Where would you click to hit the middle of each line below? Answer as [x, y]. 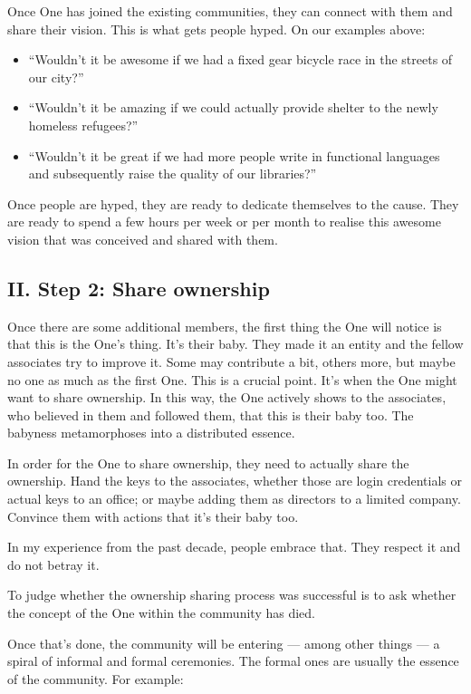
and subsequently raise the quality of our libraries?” [173, 173]
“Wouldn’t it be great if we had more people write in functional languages [234, 155]
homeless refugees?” [83, 125]
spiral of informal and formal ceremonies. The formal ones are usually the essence [233, 661]
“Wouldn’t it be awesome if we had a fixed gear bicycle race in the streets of [240, 59]
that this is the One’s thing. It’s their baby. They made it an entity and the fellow [235, 344]
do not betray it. [53, 564]
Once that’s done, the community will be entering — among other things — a [224, 643]
